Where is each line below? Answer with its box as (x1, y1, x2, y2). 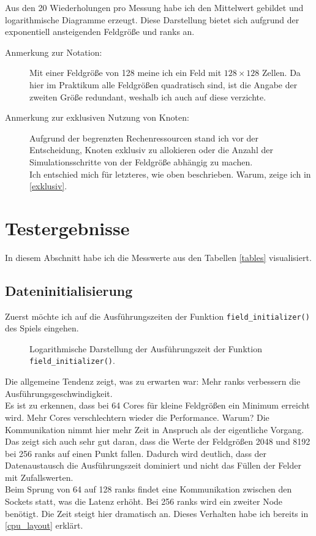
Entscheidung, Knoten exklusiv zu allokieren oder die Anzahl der (29, 143, 273, 156)
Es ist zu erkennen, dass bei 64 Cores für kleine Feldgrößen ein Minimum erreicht (5, 399, 310, 412)
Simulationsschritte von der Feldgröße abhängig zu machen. (29, 155, 253, 168)
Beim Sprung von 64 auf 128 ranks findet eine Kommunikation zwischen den (5, 483, 292, 496)
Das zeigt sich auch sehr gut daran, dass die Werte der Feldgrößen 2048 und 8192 (5, 435, 310, 448)
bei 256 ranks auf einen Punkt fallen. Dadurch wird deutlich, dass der (5, 447, 267, 459)
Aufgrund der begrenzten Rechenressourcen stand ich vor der (29, 131, 259, 144)
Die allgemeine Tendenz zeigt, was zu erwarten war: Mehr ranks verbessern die (5, 375, 301, 388)
